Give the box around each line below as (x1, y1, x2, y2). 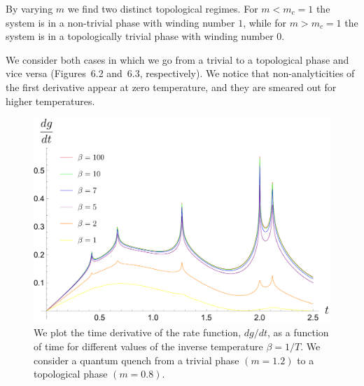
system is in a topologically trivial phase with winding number (6, 29, 274, 43)
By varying (6, 1, 53, 15)
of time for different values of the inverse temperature (34, 339, 263, 354)
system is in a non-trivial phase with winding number (6, 15, 235, 29)
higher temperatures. (6, 93, 95, 108)
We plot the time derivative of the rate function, (34, 325, 241, 340)
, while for (243, 15, 287, 29)
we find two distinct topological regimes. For (67, 1, 258, 15)
